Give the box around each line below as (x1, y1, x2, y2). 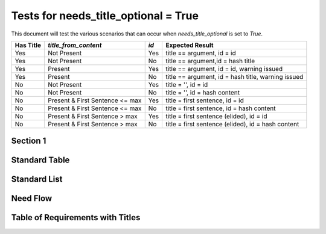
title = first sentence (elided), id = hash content (165, 120, 299, 128)
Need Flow (11, 193, 53, 204)
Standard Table (11, 155, 70, 165)
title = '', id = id (165, 80, 208, 88)
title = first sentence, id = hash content (165, 104, 276, 112)
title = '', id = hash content (165, 88, 240, 96)
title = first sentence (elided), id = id (165, 112, 267, 120)
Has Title (14, 41, 42, 49)
